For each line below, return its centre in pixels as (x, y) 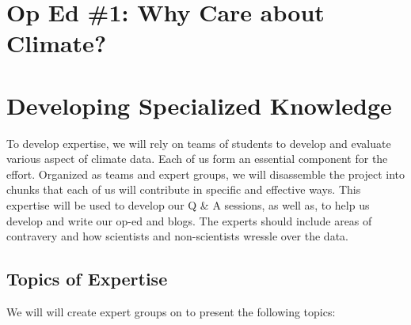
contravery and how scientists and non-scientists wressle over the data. (177, 236)
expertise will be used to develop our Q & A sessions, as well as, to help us (188, 205)
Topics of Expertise (87, 279)
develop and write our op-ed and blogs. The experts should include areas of (189, 220)
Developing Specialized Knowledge (199, 105)
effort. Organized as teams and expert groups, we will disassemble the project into (206, 174)
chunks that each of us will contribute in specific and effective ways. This (184, 189)
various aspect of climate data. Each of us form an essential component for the (197, 159)
